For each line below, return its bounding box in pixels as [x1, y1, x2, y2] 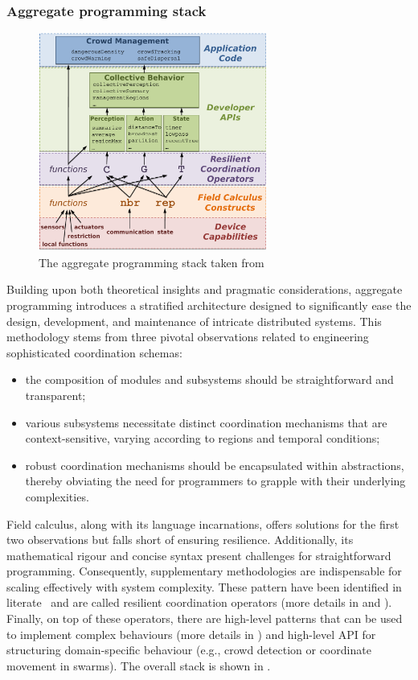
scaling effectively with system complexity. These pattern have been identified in [6, 578, 402, 595]
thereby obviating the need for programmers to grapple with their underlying [25, 472, 406, 489]
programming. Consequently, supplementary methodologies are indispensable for [6, 563, 402, 579]
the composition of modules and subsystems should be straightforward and [25, 371, 394, 388]
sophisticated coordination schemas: [6, 344, 182, 361]
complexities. [25, 488, 89, 505]
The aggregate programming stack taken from [39, 253, 264, 270]
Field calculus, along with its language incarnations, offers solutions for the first [6, 515, 400, 532]
